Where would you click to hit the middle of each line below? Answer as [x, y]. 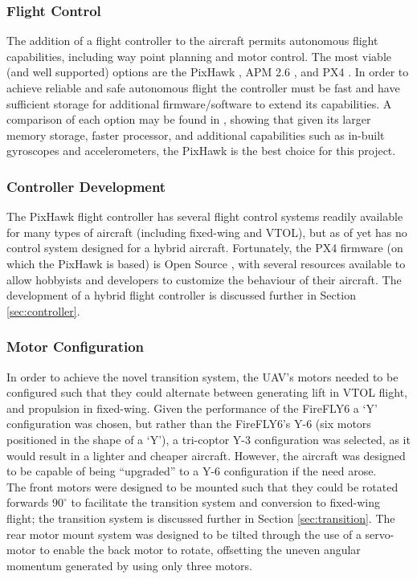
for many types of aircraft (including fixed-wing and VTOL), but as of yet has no [207, 232]
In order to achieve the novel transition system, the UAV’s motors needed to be [202, 376]
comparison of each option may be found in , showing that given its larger [189, 119]
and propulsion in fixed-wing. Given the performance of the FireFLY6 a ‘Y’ [192, 408]
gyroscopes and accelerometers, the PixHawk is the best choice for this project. [201, 151]
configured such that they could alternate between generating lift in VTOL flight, [207, 392]
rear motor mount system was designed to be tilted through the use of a [184, 534]
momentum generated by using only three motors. [129, 565]
